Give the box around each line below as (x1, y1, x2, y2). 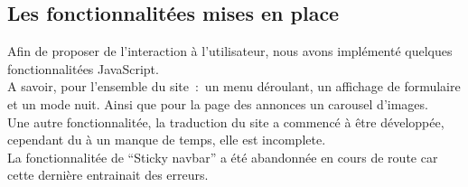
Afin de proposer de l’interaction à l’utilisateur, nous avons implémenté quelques (7, 42, 453, 61)
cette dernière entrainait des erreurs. (7, 165, 209, 184)
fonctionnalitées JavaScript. (7, 59, 159, 78)
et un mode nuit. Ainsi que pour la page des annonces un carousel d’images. (7, 94, 428, 113)
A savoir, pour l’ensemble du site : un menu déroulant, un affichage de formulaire (7, 77, 461, 96)
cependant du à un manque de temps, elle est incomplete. (7, 130, 326, 149)
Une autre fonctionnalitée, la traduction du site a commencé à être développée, (7, 112, 445, 131)
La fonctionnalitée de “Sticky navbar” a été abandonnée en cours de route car (7, 147, 438, 166)
